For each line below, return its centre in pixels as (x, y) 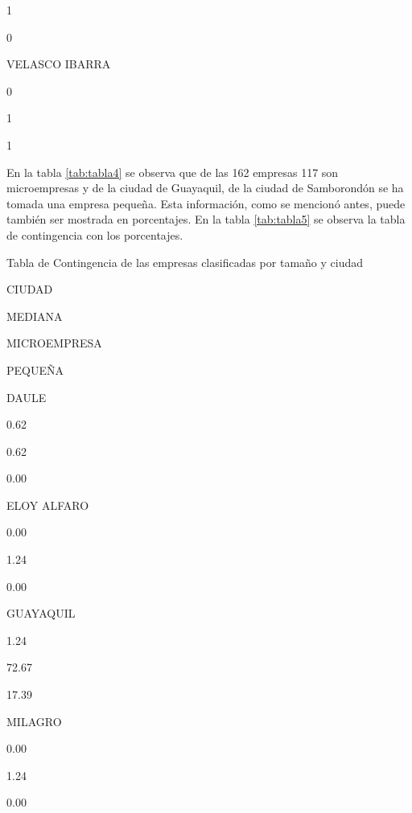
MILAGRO (34, 721)
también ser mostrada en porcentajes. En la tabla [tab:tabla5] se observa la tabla (206, 219)
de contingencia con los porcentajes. (95, 234)
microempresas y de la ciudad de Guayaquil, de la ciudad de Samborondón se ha (205, 188)
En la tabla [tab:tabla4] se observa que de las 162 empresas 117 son (173, 172)
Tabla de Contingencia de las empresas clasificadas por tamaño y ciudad (185, 262)
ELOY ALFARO (48, 505)
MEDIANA (35, 316)
